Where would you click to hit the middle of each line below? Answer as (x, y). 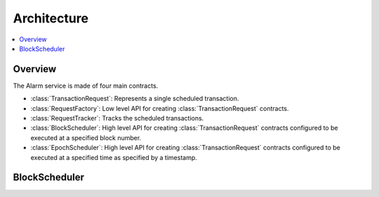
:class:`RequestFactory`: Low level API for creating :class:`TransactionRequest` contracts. (160, 108)
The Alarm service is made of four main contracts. (86, 86)
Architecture (51, 18)
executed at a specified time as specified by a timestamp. (114, 157)
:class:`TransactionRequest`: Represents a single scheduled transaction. (135, 99)
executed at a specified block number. (86, 137)
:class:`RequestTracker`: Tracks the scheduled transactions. (117, 118)
